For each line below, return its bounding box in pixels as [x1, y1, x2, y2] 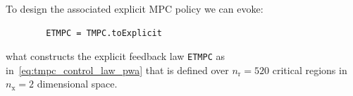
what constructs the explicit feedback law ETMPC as [6, 49, 225, 64]
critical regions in [272, 62, 347, 77]
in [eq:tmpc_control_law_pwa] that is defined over [6, 62, 229, 77]
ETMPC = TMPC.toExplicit [46, 28, 162, 38]
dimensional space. [37, 76, 118, 91]
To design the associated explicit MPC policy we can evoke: [6, 1, 264, 16]
